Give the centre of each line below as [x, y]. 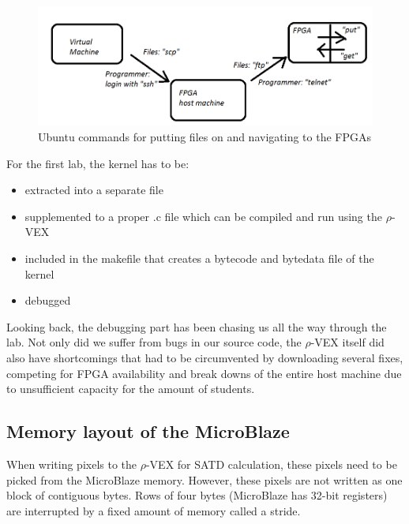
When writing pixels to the [72, 464]
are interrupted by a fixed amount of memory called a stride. [154, 510]
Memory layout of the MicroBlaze [148, 431]
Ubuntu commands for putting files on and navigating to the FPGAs [204, 137]
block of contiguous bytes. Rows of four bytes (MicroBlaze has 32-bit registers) [197, 495]
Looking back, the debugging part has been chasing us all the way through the [197, 326]
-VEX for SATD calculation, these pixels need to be [271, 464]
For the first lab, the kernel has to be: [98, 163]
